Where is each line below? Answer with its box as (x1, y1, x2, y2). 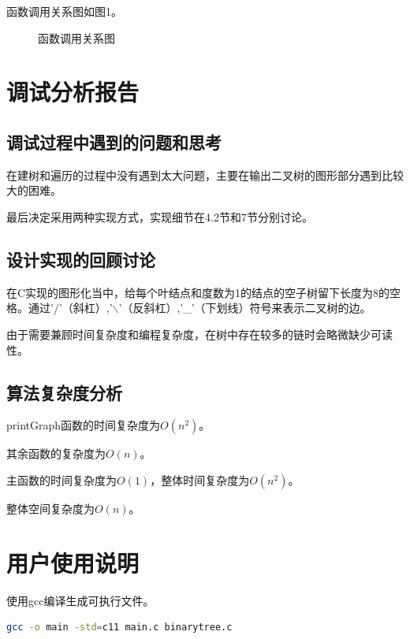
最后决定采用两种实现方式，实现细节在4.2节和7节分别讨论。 (6, 208, 313, 225)
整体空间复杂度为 (6, 500, 95, 516)
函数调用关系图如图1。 (6, 3, 122, 19)
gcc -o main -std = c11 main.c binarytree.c (6, 622, 233, 633)
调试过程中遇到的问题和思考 (6, 129, 222, 154)
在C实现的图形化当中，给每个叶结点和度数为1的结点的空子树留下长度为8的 (6, 284, 390, 300)
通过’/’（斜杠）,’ (28, 299, 113, 316)
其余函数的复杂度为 (6, 445, 106, 462)
